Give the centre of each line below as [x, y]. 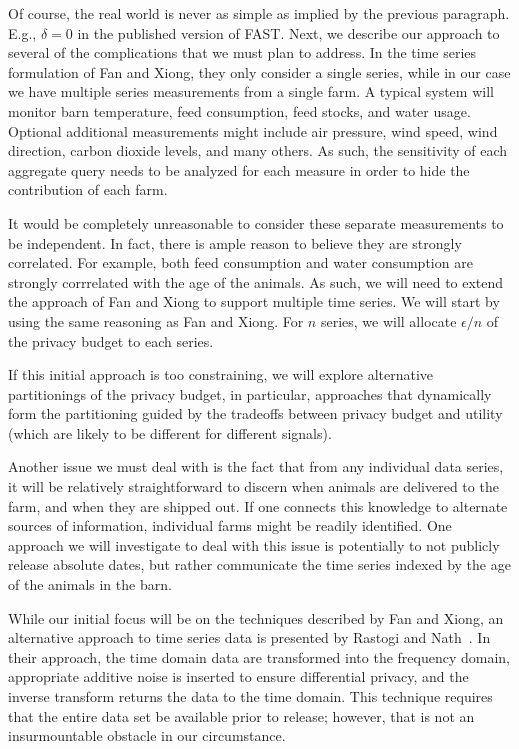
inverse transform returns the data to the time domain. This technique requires [250, 696]
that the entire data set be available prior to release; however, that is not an [241, 715]
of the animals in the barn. [90, 584]
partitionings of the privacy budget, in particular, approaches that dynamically [250, 393]
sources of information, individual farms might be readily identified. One [230, 525]
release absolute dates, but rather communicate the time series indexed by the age [259, 564]
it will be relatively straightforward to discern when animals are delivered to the [253, 486]
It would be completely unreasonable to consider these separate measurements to [256, 222]
